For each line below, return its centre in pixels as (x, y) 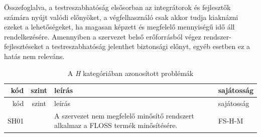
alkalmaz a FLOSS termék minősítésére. (116, 125)
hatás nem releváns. (34, 56)
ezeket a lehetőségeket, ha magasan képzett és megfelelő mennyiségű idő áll (119, 27)
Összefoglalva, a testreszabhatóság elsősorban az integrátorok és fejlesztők (117, 7)
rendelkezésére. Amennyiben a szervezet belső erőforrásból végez (103, 36)
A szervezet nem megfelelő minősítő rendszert (124, 115)
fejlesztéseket (24, 46)
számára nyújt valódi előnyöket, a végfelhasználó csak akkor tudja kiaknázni (121, 17)
